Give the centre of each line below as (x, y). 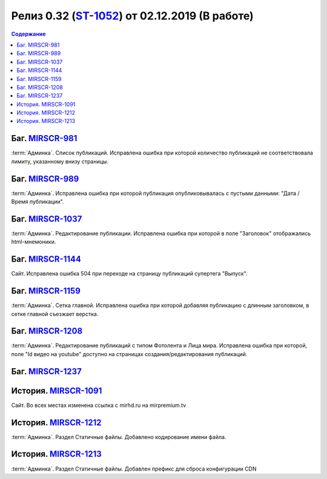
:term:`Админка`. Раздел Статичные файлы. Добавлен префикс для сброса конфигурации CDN (134, 469)
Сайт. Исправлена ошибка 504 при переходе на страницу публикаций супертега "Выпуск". (129, 274)
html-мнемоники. (34, 242)
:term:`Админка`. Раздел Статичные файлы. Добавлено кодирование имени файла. (119, 437)
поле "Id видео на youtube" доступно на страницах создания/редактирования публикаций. (129, 354)
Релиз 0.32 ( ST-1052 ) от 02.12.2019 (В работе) (132, 16)
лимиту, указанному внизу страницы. (60, 161)
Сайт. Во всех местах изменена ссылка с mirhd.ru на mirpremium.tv (99, 405)
